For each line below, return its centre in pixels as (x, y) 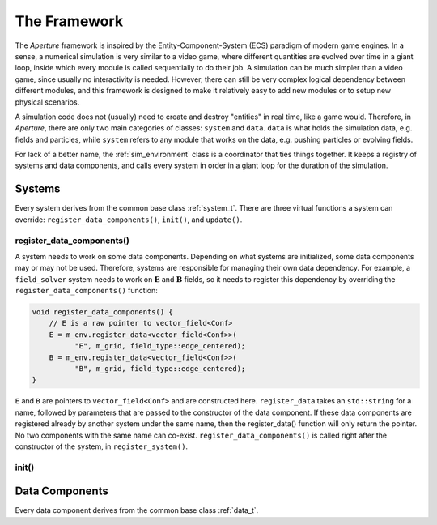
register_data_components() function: (86, 291)
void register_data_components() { (102, 312)
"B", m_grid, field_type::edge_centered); (160, 369)
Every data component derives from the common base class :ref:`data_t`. (137, 510)
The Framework (69, 21)
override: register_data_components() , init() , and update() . (129, 220)
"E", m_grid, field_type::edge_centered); (160, 346)
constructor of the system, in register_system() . (102, 446)
